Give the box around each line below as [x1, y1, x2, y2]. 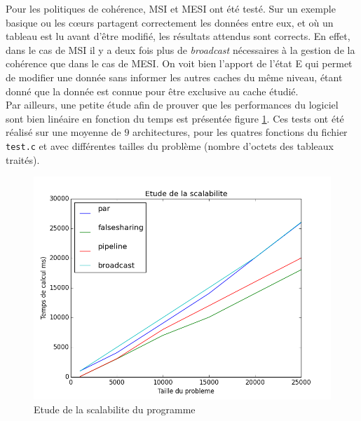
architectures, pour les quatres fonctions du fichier [132, 125, 348, 139]
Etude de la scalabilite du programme [34, 401, 196, 416]
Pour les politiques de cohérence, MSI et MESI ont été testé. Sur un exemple [6, 1, 336, 15]
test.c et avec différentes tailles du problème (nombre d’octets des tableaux [6, 138, 334, 153]
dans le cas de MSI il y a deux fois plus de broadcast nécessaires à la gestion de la [6, 42, 355, 57]
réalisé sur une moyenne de [6, 125, 121, 139]
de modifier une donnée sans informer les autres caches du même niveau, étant [6, 69, 343, 84]
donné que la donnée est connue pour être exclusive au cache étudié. [6, 83, 299, 98]
